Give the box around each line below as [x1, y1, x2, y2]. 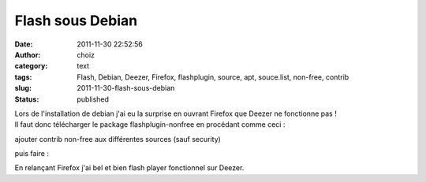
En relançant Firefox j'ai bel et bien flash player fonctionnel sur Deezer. [14, 163, 245, 173]
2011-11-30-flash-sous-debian [77, 84, 175, 93]
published [77, 95, 110, 104]
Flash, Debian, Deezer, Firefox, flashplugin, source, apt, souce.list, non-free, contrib [77, 72, 349, 82]
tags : [14, 72, 32, 82]
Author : [14, 50, 41, 59]
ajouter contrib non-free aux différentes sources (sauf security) [14, 134, 221, 143]
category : [14, 61, 48, 71]
